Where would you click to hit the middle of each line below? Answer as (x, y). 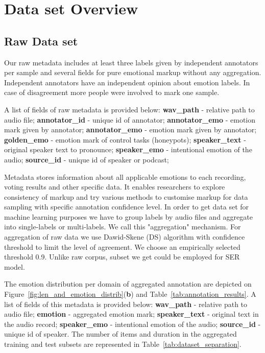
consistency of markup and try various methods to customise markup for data (126, 196)
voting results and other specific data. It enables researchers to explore (115, 187)
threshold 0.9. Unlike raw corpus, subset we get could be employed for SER (122, 257)
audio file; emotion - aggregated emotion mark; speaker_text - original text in (131, 314)
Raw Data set (41, 41)
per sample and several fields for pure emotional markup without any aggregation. (133, 72)
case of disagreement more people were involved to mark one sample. (112, 92)
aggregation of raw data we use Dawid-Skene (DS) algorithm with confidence (125, 237)
